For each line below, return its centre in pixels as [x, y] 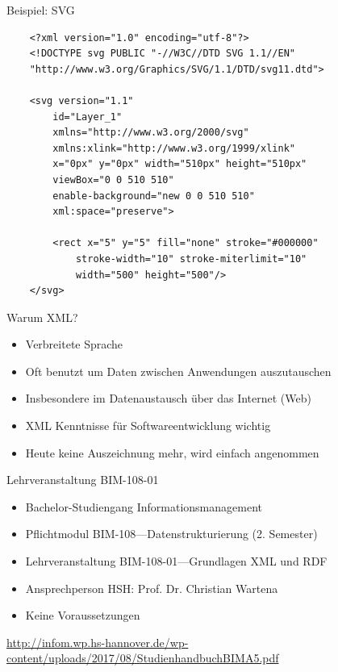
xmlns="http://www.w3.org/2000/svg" [151, 133]
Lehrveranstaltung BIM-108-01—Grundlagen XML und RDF [176, 561]
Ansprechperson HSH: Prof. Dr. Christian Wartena [152, 588]
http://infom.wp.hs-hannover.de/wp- [98, 642]
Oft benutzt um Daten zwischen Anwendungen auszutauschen [178, 371]
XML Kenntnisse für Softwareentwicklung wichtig [148, 426]
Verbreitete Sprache [74, 344]
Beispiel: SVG [41, 10]
